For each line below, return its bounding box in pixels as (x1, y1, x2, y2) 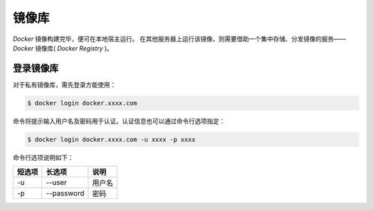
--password (46, 189, 84, 198)
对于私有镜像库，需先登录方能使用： (12, 80, 116, 89)
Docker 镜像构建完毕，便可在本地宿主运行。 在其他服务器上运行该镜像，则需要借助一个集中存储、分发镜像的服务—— (12, 35, 346, 43)
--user (46, 177, 67, 187)
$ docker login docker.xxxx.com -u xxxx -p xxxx (27, 135, 196, 143)
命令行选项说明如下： (12, 153, 74, 161)
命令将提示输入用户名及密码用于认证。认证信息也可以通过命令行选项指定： (12, 116, 225, 125)
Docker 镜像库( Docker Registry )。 (12, 44, 114, 52)
